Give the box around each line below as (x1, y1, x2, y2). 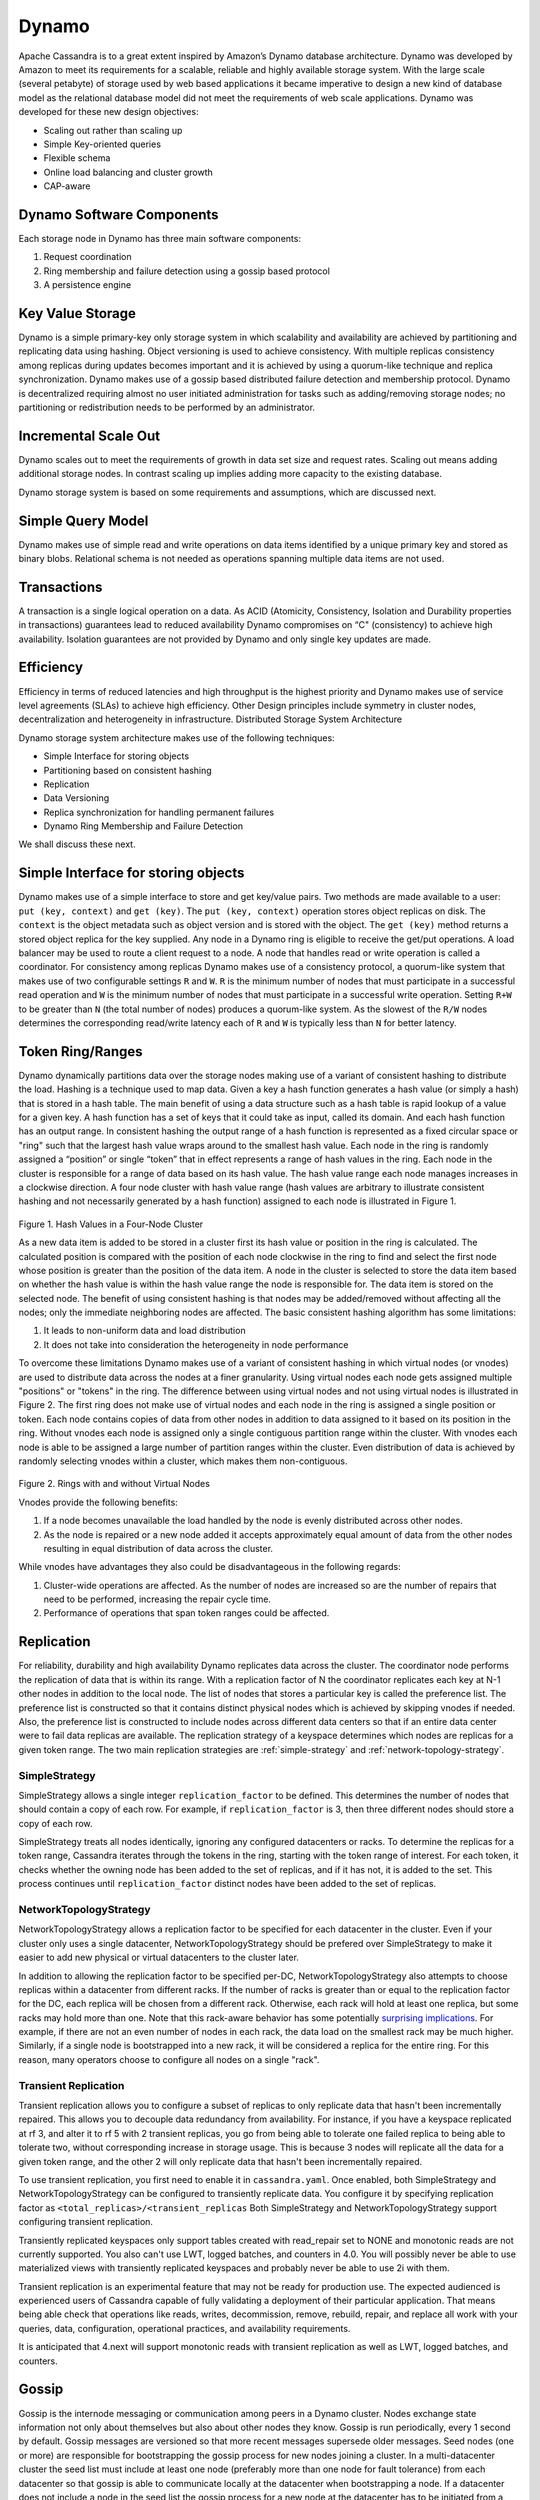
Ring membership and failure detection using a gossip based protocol (43, 265, 330, 277)
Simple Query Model (18, 512, 149, 529)
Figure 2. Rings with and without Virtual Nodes (18, 1478, 210, 1490)
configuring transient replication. (18, 2216, 154, 2228)
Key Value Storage (18, 305, 137, 322)
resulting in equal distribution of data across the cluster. (43, 1542, 274, 1554)
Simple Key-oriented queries (43, 138, 162, 150)
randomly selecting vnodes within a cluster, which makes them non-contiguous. (18, 1455, 349, 1467)
